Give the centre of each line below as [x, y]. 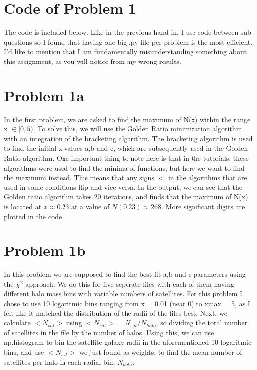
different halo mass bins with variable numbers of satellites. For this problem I [123, 293]
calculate [17, 323]
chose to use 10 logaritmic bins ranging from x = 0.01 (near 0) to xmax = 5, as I [127, 303]
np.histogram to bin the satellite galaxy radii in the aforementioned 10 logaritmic [128, 342]
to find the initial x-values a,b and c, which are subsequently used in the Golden [126, 148]
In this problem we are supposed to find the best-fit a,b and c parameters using [125, 274]
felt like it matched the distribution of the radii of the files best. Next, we [116, 313]
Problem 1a [44, 95]
